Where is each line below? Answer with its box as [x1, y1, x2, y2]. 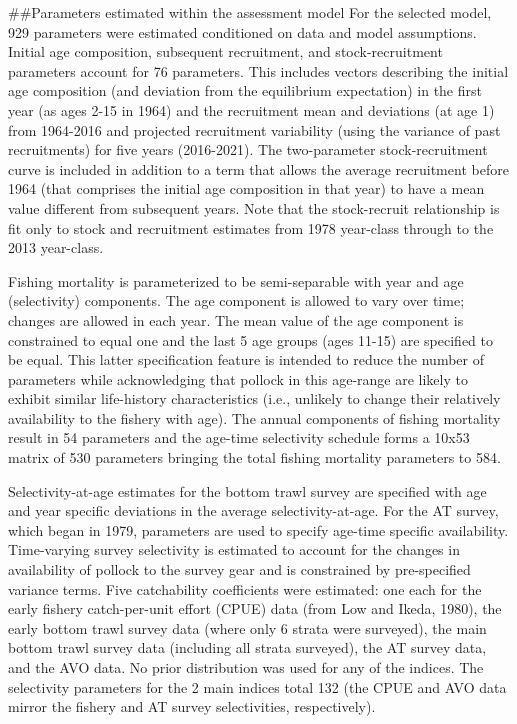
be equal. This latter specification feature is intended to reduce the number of [8, 349, 484, 370]
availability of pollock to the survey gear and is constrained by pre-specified [8, 559, 471, 580]
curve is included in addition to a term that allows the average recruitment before [8, 158, 509, 179]
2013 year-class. [8, 237, 104, 258]
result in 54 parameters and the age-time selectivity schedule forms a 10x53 [8, 427, 470, 448]
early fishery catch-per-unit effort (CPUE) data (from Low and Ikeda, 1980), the [8, 598, 502, 619]
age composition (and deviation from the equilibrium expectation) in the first [8, 80, 482, 101]
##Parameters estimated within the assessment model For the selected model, [8, 2, 492, 22]
